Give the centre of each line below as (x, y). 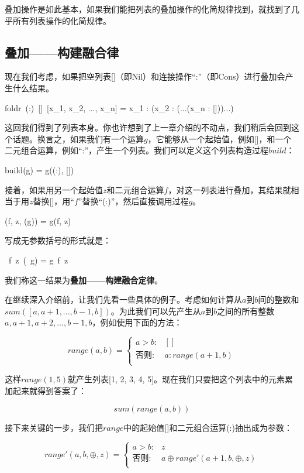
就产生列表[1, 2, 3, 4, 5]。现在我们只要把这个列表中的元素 (177, 379)
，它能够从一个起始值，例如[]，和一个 (220, 138)
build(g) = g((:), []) (39, 169)
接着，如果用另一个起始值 (54, 189)
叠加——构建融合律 (62, 52)
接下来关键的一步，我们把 (54, 427)
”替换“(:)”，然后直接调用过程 (133, 201)
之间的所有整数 (246, 311)
